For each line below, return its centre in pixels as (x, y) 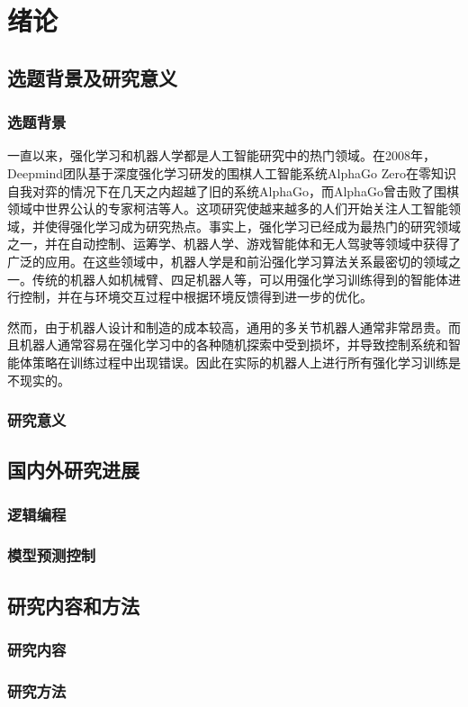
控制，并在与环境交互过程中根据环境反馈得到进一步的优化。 (196, 297)
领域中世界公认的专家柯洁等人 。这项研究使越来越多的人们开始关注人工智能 (228, 208)
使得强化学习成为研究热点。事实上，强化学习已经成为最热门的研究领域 (252, 226)
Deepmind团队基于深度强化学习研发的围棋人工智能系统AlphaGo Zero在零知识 (232, 172)
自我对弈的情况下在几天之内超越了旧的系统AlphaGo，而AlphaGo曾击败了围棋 (233, 190)
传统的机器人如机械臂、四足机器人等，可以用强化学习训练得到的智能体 (240, 279)
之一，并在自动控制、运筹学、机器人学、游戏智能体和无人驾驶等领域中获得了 (234, 244)
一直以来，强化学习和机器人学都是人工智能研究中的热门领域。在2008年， (221, 155)
